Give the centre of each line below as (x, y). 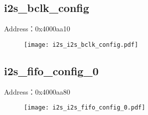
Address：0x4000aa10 (37, 29)
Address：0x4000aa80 (37, 91)
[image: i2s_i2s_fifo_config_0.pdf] (85, 108)
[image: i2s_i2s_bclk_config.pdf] (81, 45)
